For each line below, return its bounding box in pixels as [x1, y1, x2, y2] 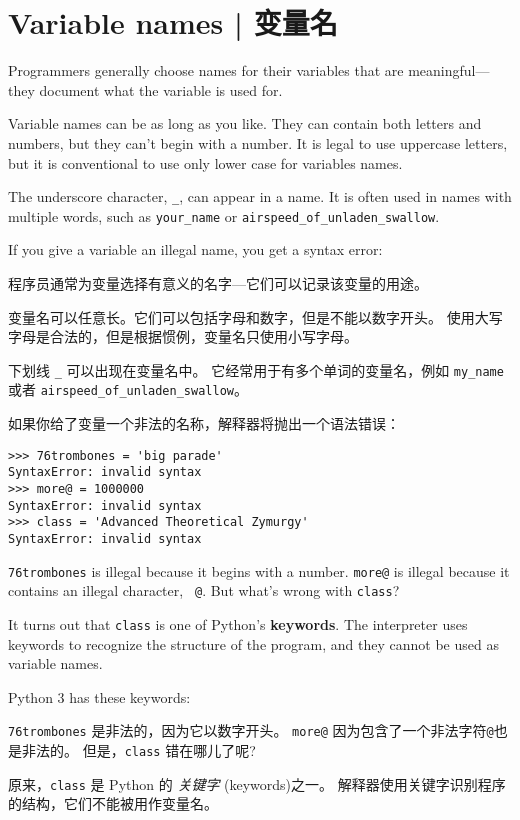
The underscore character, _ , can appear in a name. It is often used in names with [8, 186, 512, 207]
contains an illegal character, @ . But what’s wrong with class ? [8, 580, 400, 601]
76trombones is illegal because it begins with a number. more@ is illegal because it [8, 560, 510, 581]
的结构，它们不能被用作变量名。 [8, 793, 218, 814]
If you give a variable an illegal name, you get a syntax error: [8, 239, 383, 260]
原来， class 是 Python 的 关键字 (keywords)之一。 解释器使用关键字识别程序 [8, 773, 506, 794]
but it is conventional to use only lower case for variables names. [8, 152, 403, 173]
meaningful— [408, 60, 490, 81]
